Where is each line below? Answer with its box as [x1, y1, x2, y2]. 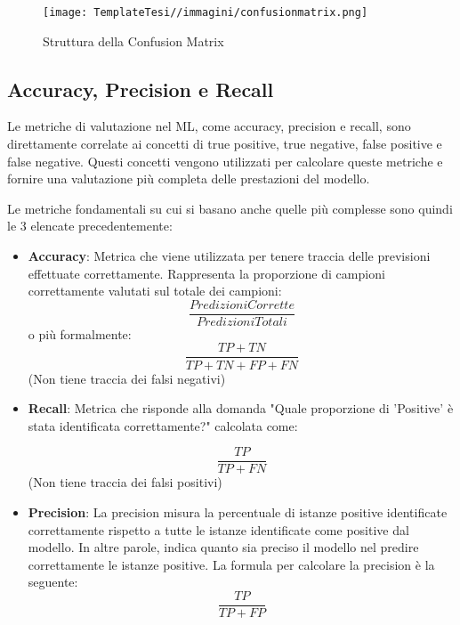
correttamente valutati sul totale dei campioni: [28, 281, 282, 300]
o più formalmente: [28, 324, 132, 343]
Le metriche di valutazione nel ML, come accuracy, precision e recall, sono [7, 117, 411, 135]
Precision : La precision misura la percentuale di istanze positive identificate [28, 502, 448, 521]
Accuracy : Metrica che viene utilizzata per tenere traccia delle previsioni [28, 247, 431, 265]
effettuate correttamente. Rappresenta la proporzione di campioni [28, 264, 385, 282]
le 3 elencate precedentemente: [7, 216, 173, 235]
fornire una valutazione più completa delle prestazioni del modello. [7, 169, 370, 188]
